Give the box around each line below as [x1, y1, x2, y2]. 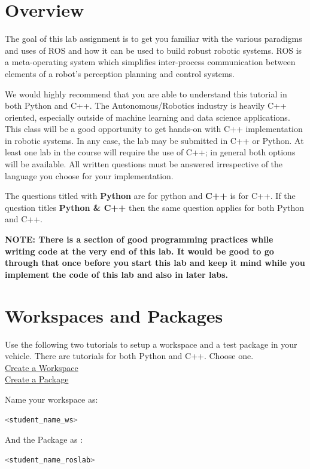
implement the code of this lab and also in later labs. [5, 268, 229, 280]
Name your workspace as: [5, 393, 98, 405]
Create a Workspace [5, 361, 78, 373]
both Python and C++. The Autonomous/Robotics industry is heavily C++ [5, 99, 287, 112]
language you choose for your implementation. [5, 169, 174, 182]
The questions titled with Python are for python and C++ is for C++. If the [5, 189, 296, 202]
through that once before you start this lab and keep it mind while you [5, 256, 305, 269]
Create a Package [5, 373, 69, 385]
